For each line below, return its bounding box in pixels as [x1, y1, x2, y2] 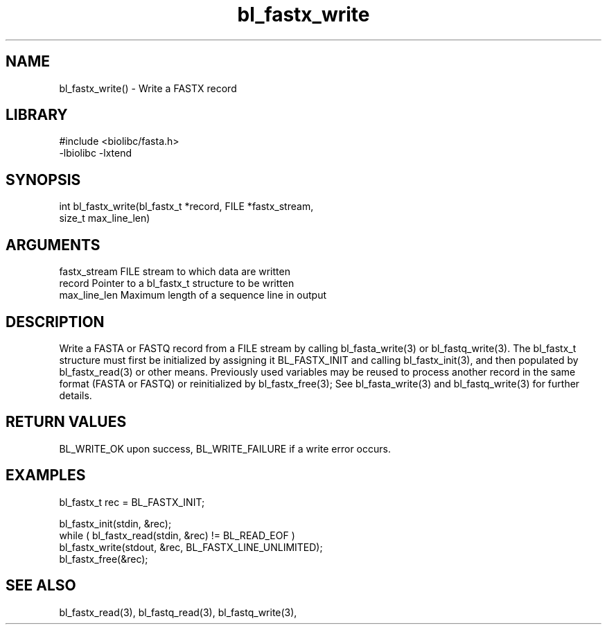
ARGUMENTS [6, 236, 100, 254]
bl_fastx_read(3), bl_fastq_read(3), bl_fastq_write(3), [59, 606, 297, 618]
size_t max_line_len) [59, 212, 150, 225]
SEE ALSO [6, 577, 76, 595]
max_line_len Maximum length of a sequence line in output [59, 289, 327, 301]
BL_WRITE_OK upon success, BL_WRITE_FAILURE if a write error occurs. [59, 442, 391, 455]
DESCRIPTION [6, 313, 105, 331]
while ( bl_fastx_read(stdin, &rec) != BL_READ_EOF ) [59, 529, 295, 541]
